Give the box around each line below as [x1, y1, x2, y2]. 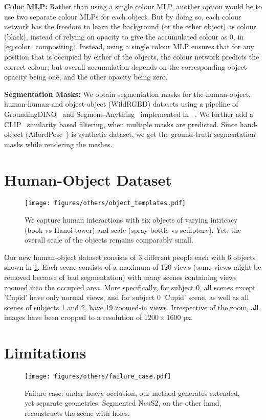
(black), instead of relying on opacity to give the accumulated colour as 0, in [4, 31, 244, 42]
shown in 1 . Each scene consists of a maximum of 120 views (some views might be [4, 262, 261, 272]
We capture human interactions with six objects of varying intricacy [25, 214, 238, 225]
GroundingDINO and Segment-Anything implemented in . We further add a [4, 108, 253, 119]
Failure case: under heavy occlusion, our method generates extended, [25, 387, 240, 398]
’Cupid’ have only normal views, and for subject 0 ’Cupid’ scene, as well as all [4, 292, 249, 303]
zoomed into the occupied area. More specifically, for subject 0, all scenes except [4, 282, 256, 292]
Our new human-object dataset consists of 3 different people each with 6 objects [4, 251, 256, 262]
